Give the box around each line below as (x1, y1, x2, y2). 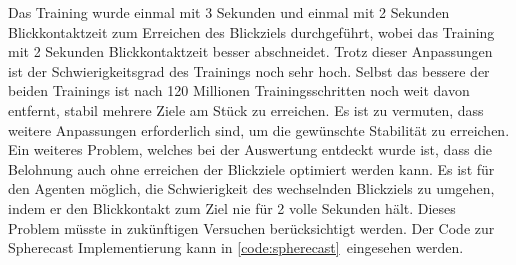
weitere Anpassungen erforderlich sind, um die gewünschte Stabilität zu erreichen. (8, 119, 510, 140)
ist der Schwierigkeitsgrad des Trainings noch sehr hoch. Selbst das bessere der (8, 60, 490, 81)
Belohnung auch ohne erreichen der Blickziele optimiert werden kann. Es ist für (8, 158, 495, 179)
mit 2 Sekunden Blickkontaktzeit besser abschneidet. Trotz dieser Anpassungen (8, 41, 493, 62)
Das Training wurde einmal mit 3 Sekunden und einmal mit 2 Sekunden (8, 2, 450, 22)
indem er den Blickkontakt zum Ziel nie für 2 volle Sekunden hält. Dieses (8, 197, 456, 218)
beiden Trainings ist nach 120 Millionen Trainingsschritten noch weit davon (8, 80, 470, 101)
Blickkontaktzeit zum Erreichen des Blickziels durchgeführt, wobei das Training (8, 21, 495, 42)
